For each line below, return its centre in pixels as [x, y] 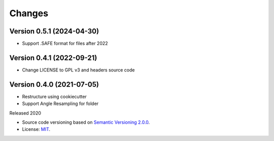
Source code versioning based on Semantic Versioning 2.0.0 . [86, 122]
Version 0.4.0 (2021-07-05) [54, 84]
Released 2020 [25, 113]
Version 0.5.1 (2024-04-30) [54, 31]
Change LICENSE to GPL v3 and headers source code [78, 70]
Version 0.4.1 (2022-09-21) [53, 58]
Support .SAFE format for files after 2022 [65, 44]
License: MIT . [36, 129]
